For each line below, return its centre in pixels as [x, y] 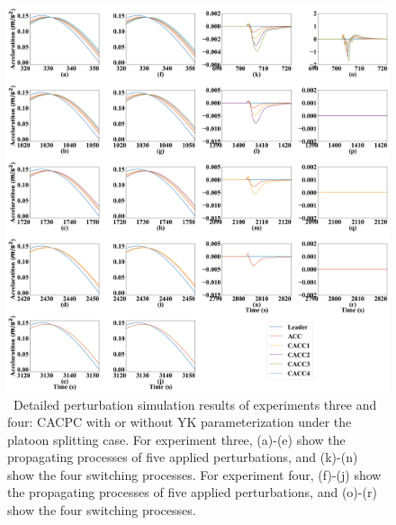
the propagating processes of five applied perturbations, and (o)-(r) [192, 492]
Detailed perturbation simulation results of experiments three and [195, 404]
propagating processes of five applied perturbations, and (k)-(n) [183, 457]
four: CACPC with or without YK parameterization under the [180, 422]
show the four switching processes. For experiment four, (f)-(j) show [194, 474]
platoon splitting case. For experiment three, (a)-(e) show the [176, 439]
